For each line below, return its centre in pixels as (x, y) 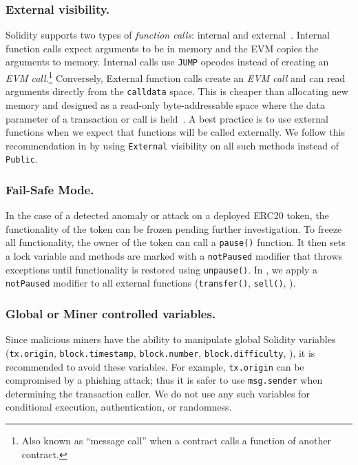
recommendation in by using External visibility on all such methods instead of (172, 145)
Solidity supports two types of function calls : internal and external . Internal (168, 35)
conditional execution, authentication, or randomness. (119, 407)
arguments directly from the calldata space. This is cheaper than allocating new (177, 91)
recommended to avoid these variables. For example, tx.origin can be (155, 366)
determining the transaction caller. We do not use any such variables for (158, 393)
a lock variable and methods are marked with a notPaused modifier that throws (174, 256)
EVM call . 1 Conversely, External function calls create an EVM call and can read (176, 77)
